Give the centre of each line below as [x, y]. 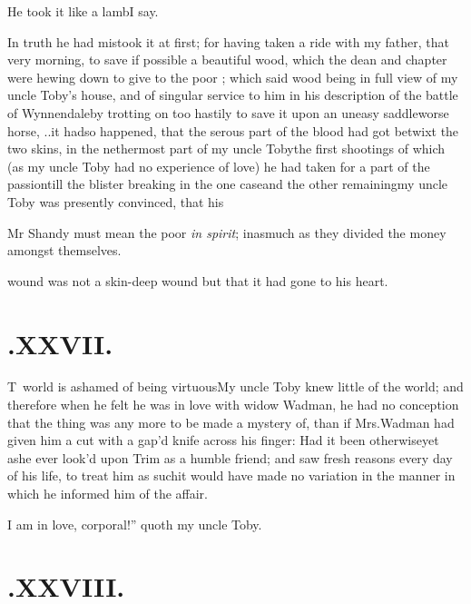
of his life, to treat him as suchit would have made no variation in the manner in [231, 475]
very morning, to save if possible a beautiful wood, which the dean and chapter [227, 59]
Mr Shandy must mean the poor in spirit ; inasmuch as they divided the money [227, 232]
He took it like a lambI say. [83, 11]
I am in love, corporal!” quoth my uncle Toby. [135, 524]
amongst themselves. [64, 250]
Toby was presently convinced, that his [116, 201]
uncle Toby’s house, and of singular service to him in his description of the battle [233, 95]
